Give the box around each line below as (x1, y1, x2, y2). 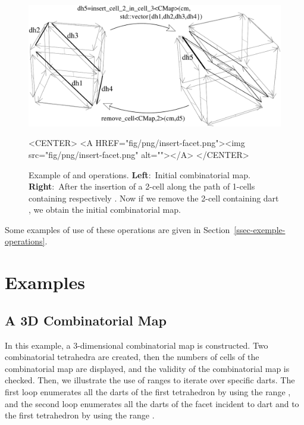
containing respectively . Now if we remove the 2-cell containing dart (29, 191, 279, 204)
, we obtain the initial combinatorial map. (29, 203, 181, 216)
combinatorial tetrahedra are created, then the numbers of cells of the (5, 350, 259, 363)
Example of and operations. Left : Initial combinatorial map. (29, 168, 250, 181)
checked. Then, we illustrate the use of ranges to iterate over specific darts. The (5, 374, 295, 386)
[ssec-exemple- (234, 223, 286, 235)
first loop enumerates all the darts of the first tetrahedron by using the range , (5, 386, 291, 398)
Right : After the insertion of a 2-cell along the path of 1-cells (29, 180, 255, 193)
